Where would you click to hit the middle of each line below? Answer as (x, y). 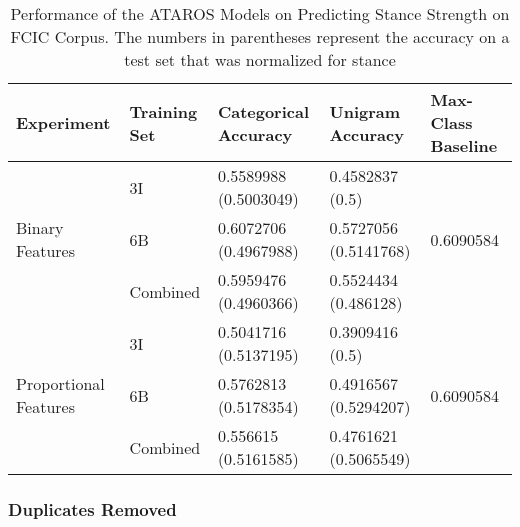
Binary (40, 227)
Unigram (365, 111)
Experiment (63, 122)
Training (163, 111)
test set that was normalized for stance (260, 59)
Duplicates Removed (92, 508)
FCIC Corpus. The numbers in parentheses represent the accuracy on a (260, 36)
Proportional (60, 383)
